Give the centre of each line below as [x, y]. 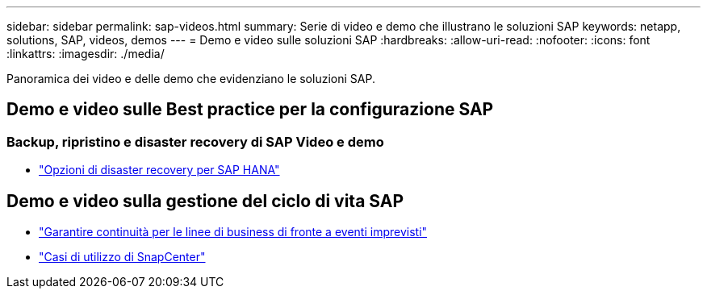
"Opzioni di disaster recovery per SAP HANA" [159, 170]
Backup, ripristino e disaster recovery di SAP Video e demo [195, 141]
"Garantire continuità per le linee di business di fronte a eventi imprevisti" [233, 232]
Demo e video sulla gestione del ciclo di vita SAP [205, 201]
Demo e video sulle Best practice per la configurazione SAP [250, 110]
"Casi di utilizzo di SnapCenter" [122, 257]
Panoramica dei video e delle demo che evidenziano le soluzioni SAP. [191, 79]
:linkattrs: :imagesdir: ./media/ [86, 54]
